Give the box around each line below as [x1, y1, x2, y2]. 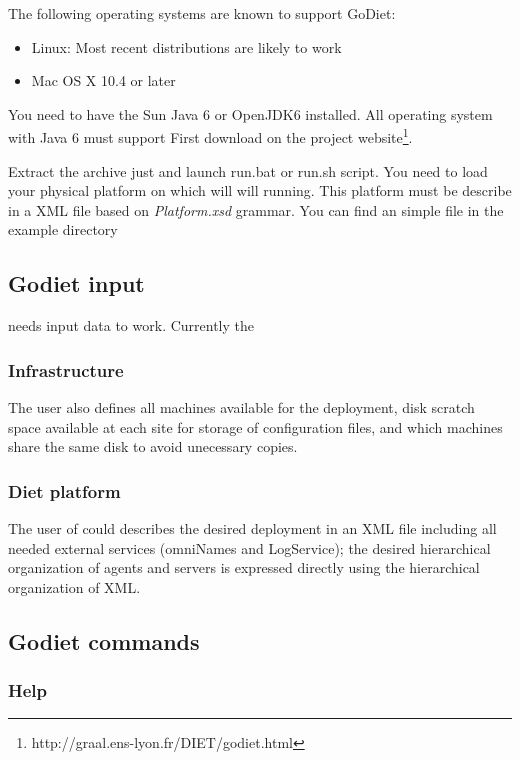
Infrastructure [8, 357, 124, 382]
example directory [8, 219, 118, 240]
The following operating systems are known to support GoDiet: [8, 3, 396, 23]
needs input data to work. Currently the [8, 315, 254, 336]
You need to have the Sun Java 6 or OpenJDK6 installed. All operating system [8, 103, 493, 124]
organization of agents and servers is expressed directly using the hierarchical [8, 557, 480, 578]
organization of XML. [8, 576, 141, 597]
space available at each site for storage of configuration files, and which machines [8, 416, 503, 437]
